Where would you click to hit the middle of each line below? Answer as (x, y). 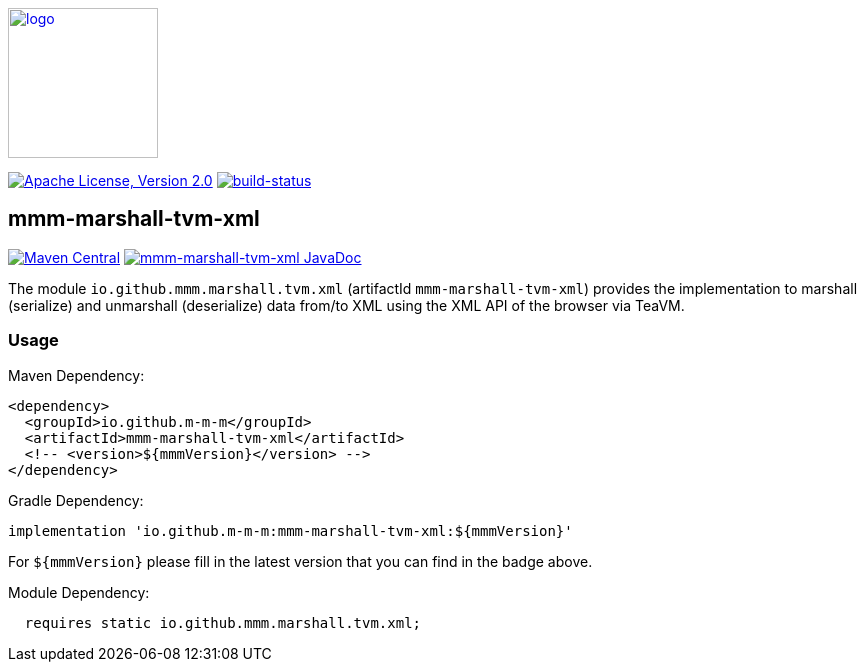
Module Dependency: (79, 592)
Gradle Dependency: (76, 500)
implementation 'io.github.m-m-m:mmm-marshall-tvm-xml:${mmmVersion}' (290, 530)
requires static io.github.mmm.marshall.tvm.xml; (223, 622)
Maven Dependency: (76, 375)
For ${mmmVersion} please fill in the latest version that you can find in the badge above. (300, 561)
